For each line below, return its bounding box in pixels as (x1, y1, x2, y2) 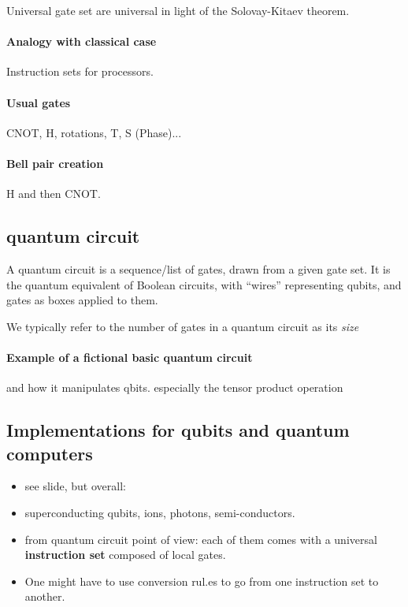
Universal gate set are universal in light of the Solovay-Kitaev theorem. (6, 2, 350, 18)
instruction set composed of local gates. (24, 546, 226, 563)
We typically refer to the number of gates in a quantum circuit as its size (6, 318, 359, 334)
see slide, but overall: (24, 478, 126, 494)
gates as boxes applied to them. (6, 292, 158, 308)
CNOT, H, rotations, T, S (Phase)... (6, 124, 182, 140)
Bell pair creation (6, 155, 104, 171)
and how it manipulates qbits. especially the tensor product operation (6, 379, 343, 396)
